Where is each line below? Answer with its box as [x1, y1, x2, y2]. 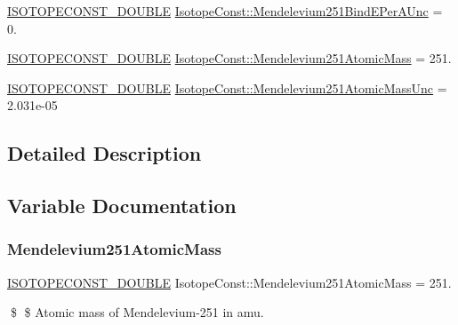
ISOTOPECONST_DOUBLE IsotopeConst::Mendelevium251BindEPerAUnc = [7, 2, 443, 20]
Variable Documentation [7, 192, 237, 219]
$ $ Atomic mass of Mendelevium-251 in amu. [10, 303, 264, 321]
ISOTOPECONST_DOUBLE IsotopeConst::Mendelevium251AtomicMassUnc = [7, 78, 447, 97]
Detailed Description [7, 139, 202, 167]
